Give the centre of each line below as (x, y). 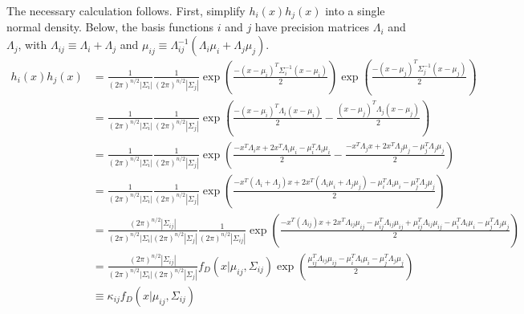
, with (32, 45)
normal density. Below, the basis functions (110, 27)
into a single (355, 10)
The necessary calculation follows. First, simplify (126, 10)
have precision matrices (312, 27)
